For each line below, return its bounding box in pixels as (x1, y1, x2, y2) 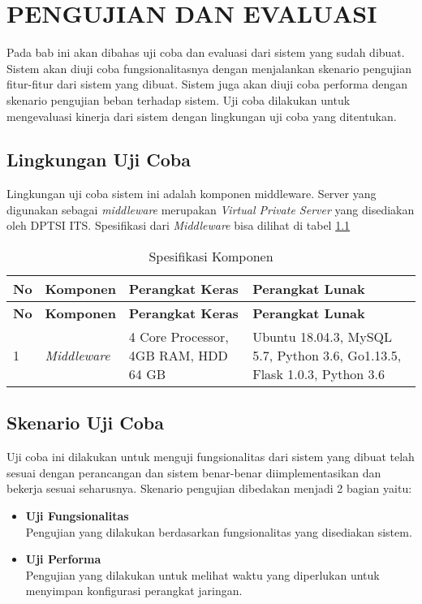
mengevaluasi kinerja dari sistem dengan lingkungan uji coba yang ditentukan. (6, 107, 397, 124)
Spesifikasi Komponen (149, 247, 273, 266)
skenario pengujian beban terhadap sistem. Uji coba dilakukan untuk (6, 91, 351, 108)
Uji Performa (25, 550, 101, 567)
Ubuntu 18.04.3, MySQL (252, 327, 393, 347)
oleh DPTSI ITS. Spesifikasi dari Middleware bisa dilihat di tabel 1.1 (6, 217, 351, 234)
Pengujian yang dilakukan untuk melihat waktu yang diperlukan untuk (25, 566, 380, 583)
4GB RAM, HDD (128, 346, 228, 365)
